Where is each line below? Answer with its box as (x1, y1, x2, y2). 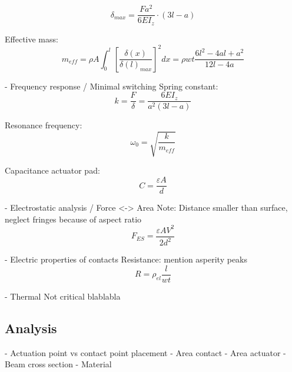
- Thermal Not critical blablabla (5, 290, 121, 302)
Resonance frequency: (5, 119, 82, 131)
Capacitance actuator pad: (5, 164, 100, 177)
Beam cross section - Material (5, 358, 112, 370)
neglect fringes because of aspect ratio (5, 212, 142, 225)
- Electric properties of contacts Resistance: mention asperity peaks (5, 253, 248, 265)
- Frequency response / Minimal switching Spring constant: (5, 79, 218, 92)
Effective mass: (5, 32, 58, 45)
